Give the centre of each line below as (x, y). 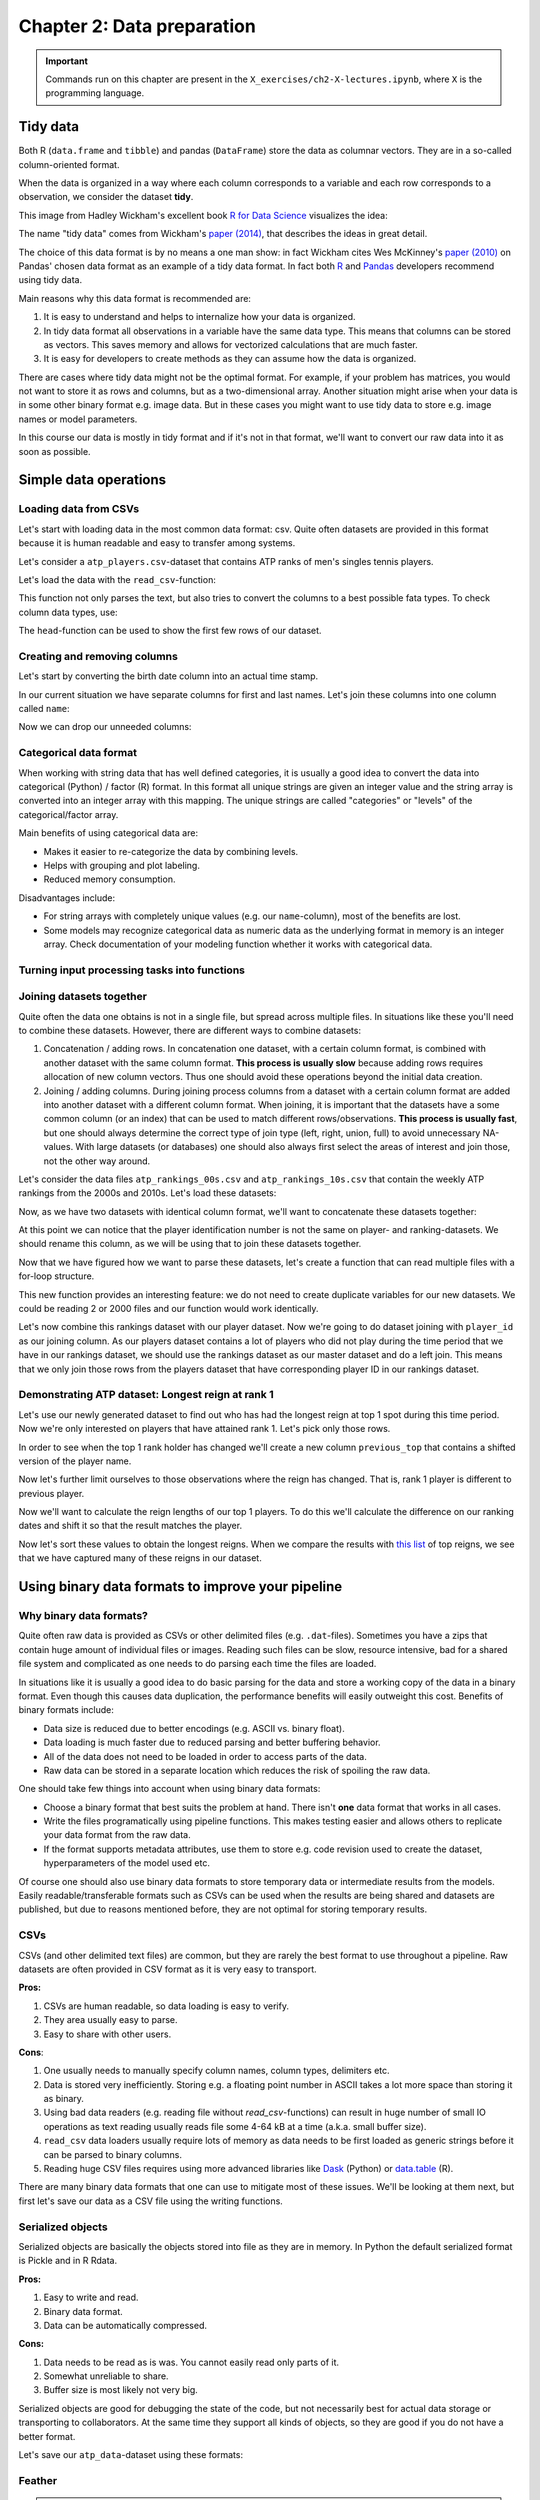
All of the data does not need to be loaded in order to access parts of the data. (205, 1756)
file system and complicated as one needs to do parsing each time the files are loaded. (197, 1664)
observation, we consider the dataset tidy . (106, 197)
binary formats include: (66, 1710)
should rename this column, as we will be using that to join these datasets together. (190, 1244)
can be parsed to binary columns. (112, 2154)
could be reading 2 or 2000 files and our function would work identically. (168, 1309)
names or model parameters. (78, 419)
